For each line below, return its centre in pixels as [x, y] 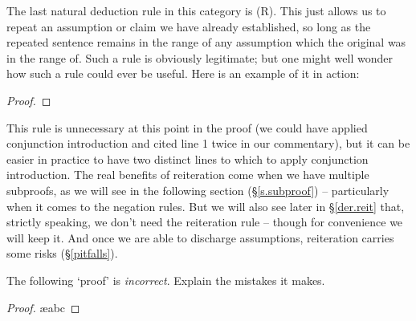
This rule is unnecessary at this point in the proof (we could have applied [187, 127]
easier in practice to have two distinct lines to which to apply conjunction [188, 158]
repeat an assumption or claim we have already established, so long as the [189, 26]
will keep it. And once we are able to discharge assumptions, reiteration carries [200, 237]
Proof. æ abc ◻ [43, 307]
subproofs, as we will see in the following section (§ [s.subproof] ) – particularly [198, 190]
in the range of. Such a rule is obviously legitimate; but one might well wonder [200, 57]
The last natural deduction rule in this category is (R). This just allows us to [196, 10]
